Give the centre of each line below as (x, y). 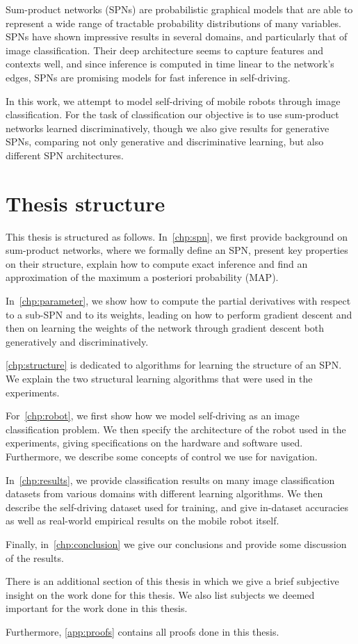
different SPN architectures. (65, 155)
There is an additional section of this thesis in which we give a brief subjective (172, 581)
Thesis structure (86, 203)
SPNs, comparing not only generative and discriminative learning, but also (165, 142)
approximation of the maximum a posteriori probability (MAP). (142, 277)
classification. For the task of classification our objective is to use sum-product (172, 114)
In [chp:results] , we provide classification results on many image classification (170, 480)
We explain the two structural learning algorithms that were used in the (159, 378)
